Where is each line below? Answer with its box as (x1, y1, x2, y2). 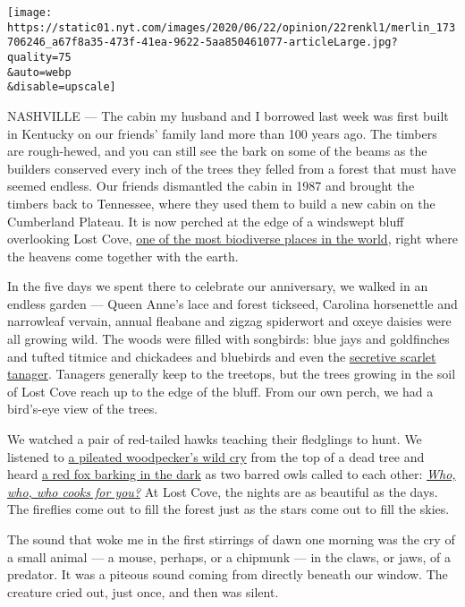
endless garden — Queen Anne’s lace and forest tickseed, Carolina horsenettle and (7, 294, 458, 312)
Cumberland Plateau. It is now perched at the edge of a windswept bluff (7, 211, 404, 230)
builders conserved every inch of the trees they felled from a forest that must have (7, 158, 456, 177)
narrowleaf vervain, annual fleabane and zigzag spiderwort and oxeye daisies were (7, 312, 452, 330)
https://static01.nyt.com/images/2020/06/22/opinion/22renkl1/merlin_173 (7, 21, 456, 34)
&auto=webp (7, 65, 72, 79)
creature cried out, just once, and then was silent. (7, 582, 279, 601)
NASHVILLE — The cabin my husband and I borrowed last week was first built (7, 106, 449, 124)
